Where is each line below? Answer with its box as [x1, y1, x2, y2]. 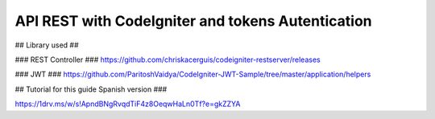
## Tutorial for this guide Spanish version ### [14, 84, 168, 94]
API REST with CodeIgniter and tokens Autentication [14, 12, 372, 30]
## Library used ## [14, 40, 80, 50]
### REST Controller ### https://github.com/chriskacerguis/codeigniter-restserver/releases [14, 55, 321, 64]
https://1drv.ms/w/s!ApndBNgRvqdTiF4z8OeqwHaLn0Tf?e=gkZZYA [14, 99, 241, 109]
